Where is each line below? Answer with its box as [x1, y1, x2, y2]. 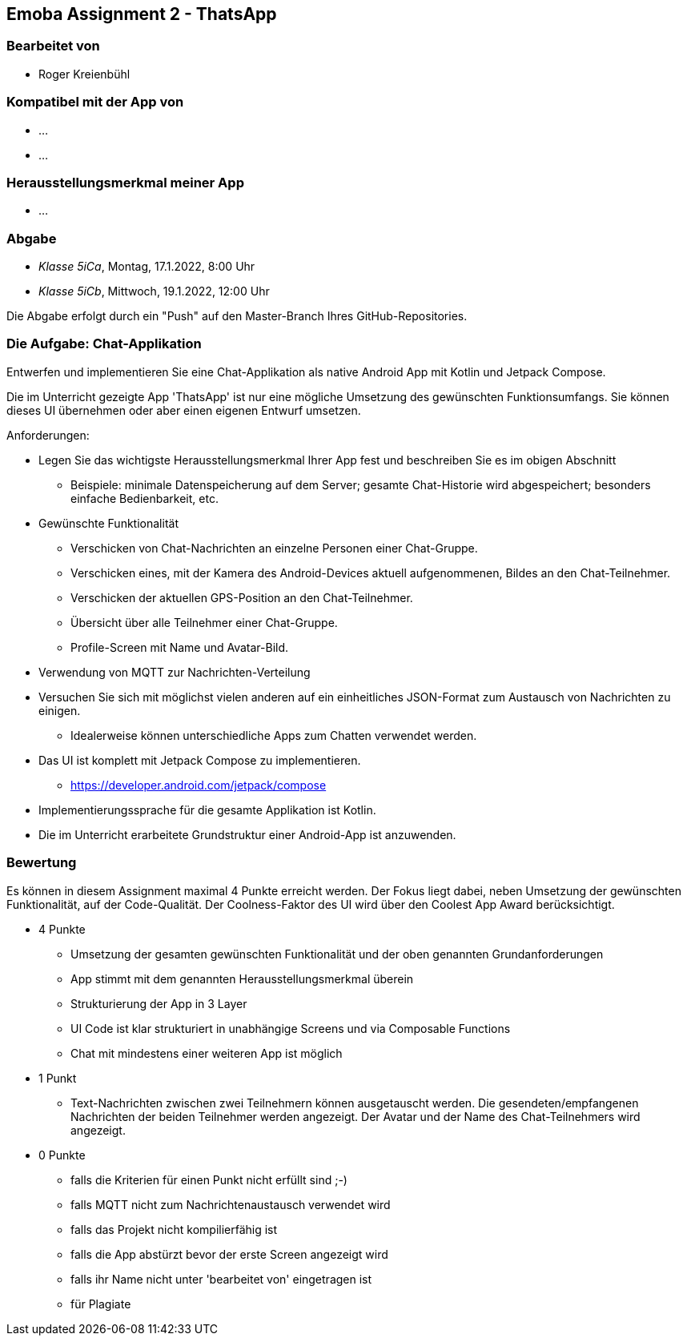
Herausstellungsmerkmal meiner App [6, 174, 244, 191]
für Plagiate [70, 1296, 131, 1311]
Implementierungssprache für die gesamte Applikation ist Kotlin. [38, 802, 376, 817]
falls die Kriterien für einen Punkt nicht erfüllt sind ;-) [70, 1172, 348, 1187]
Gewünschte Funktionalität [38, 516, 179, 530]
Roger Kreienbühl [38, 66, 131, 81]
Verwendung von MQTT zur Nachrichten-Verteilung [38, 665, 311, 679]
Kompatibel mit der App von [6, 94, 184, 110]
